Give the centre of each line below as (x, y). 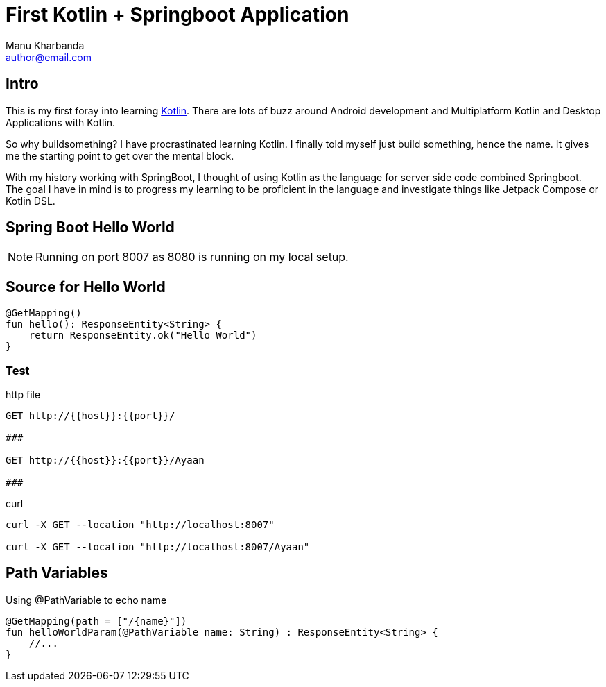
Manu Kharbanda (45, 45)
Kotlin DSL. (31, 201)
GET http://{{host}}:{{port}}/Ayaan (105, 460)
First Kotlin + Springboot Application (178, 15)
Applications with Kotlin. (61, 122)
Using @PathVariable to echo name (86, 600)
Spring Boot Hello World (90, 228)
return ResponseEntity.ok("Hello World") (143, 336)
